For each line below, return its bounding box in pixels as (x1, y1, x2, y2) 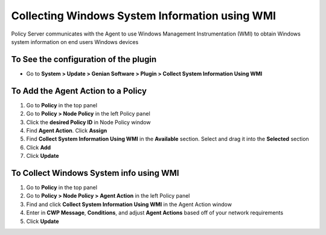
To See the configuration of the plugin (11, 54, 157, 64)
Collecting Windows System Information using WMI (11, 9, 276, 22)
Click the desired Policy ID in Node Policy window (26, 118, 151, 126)
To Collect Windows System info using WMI (11, 168, 179, 178)
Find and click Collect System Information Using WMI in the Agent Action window (26, 201, 232, 208)
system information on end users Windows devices (11, 38, 139, 45)
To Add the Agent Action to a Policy (11, 86, 147, 96)
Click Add (26, 143, 51, 151)
